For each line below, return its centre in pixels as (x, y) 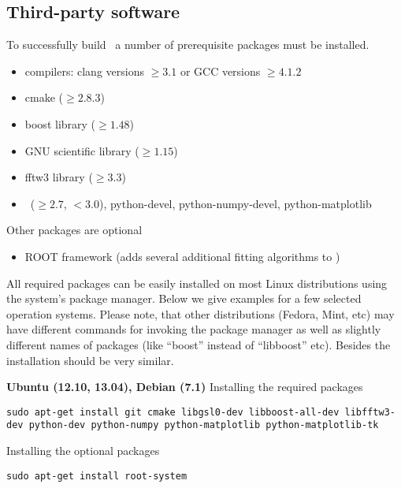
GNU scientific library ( (82, 150)
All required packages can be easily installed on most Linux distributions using (197, 283)
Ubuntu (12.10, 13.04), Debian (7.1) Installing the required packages (185, 387)
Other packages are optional (74, 230)
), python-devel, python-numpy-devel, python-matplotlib (235, 203)
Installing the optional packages (83, 451)
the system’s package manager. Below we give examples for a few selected (184, 298)
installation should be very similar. (90, 360)
